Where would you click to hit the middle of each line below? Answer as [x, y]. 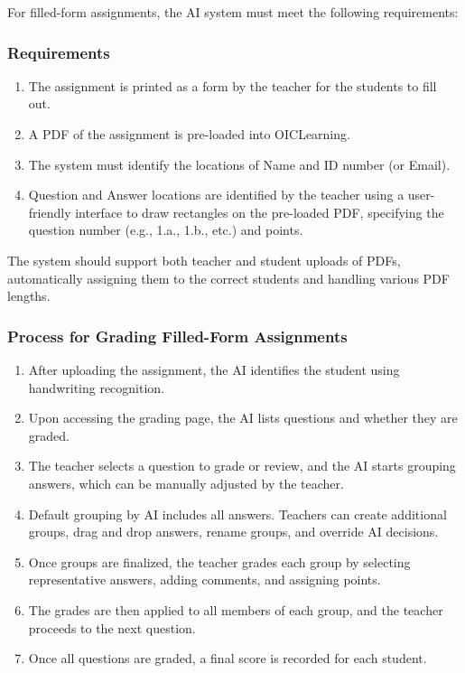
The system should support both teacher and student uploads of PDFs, [204, 260]
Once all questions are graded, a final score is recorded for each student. [228, 658]
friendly [50, 212]
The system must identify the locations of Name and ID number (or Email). [239, 164]
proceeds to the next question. [112, 627]
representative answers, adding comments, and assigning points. [205, 580]
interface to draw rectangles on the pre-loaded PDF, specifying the [260, 212]
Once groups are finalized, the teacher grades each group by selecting [219, 561]
